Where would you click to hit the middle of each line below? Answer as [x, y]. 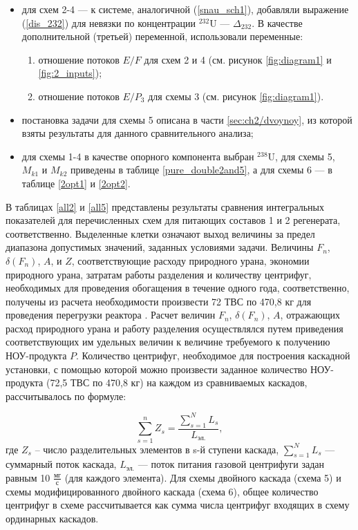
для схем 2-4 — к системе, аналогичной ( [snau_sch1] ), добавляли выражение [185, 9]
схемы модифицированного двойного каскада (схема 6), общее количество [162, 491]
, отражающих [310, 315]
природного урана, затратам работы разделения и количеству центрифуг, [159, 274]
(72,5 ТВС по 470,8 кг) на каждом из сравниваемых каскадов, [177, 382]
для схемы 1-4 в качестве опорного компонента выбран [138, 156]
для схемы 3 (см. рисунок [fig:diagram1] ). [236, 96]
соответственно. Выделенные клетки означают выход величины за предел [160, 233]
